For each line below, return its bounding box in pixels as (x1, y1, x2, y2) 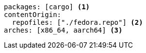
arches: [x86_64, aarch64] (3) (4, 26, 123, 34)
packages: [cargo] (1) (4, 3, 90, 11)
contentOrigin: (4, 11, 62, 18)
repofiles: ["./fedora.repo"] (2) (12, 18, 143, 26)
